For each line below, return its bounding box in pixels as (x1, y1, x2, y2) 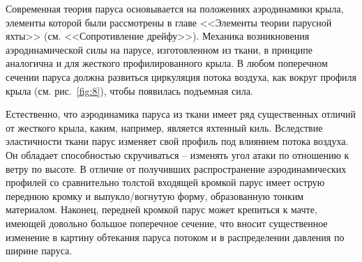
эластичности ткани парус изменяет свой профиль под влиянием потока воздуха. (6, 134, 349, 148)
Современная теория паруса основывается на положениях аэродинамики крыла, (6, 1, 344, 15)
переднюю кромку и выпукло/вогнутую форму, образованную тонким (6, 188, 304, 203)
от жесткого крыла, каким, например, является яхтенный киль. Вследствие (6, 120, 323, 134)
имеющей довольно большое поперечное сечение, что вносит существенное (6, 215, 328, 230)
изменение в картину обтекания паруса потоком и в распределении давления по (6, 229, 345, 244)
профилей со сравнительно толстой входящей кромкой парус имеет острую (6, 175, 325, 190)
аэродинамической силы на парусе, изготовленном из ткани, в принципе (6, 42, 312, 56)
